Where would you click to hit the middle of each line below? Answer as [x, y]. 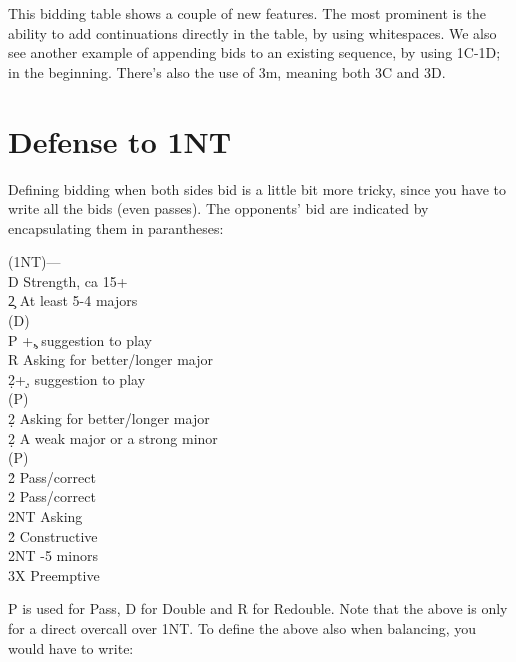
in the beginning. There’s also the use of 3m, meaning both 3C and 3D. [227, 71]
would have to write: [71, 647]
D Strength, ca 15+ [68, 280]
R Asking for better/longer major [111, 359]
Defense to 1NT [120, 140]
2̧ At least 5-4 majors [73, 300]
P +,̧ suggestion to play [80, 339]
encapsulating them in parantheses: [116, 227]
